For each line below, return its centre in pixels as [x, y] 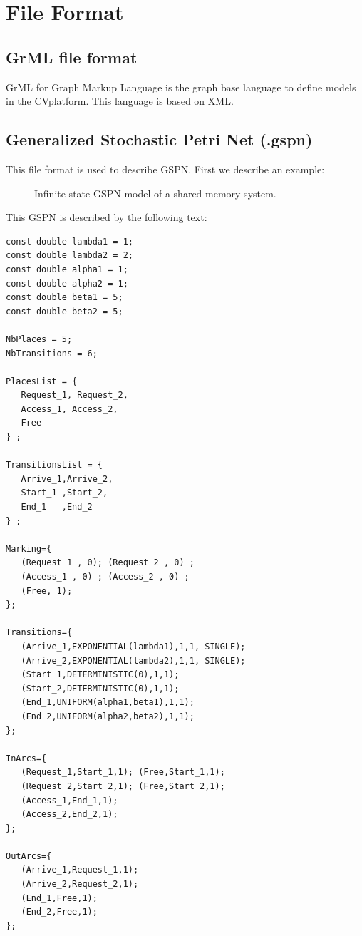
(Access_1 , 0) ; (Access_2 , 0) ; [105, 577]
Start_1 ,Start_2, [64, 493]
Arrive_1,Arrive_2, [67, 479]
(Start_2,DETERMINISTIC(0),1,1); [100, 688]
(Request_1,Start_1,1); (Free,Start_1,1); [123, 772]
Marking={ [29, 549]
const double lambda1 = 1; [69, 241]
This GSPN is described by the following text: [107, 217]
